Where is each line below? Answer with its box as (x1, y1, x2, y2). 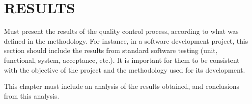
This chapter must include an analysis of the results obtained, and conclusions (4, 81, 240, 91)
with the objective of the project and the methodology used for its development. (4, 64, 245, 75)
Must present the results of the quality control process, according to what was (4, 26, 239, 36)
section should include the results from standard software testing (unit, (4, 45, 218, 55)
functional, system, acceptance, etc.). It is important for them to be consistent (4, 54, 240, 65)
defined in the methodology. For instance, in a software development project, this (4, 35, 248, 46)
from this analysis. (4, 90, 59, 101)
